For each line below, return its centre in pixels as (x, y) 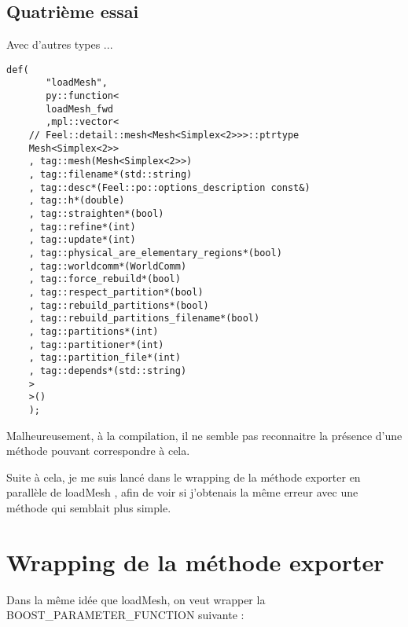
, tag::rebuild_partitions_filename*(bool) (144, 319)
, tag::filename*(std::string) (110, 175)
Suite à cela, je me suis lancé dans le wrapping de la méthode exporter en (184, 477)
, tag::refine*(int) (82, 227)
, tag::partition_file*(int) (105, 358)
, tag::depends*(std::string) (108, 370)
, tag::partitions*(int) (94, 331)
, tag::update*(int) (82, 240)
